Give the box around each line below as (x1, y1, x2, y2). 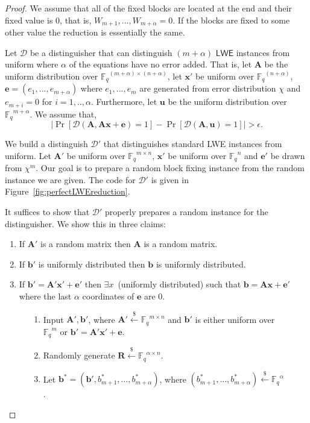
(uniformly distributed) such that (118, 278, 241, 290)
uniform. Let (5, 149, 51, 161)
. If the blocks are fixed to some (172, 13, 290, 26)
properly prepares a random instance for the (105, 205, 268, 218)
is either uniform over (195, 313, 275, 325)
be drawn (270, 149, 305, 161)
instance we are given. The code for (5, 173, 136, 186)
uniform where (5, 58, 59, 70)
